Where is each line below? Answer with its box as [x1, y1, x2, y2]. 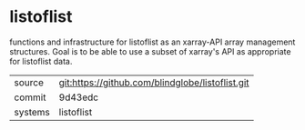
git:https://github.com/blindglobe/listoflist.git [58, 75, 249, 88]
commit [14, 91, 46, 104]
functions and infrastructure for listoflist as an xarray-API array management [9, 36, 296, 47]
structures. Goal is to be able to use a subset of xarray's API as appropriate [9, 45, 291, 56]
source [14, 75, 44, 88]
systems [14, 105, 50, 118]
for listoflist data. [9, 55, 73, 66]
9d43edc [58, 91, 98, 104]
